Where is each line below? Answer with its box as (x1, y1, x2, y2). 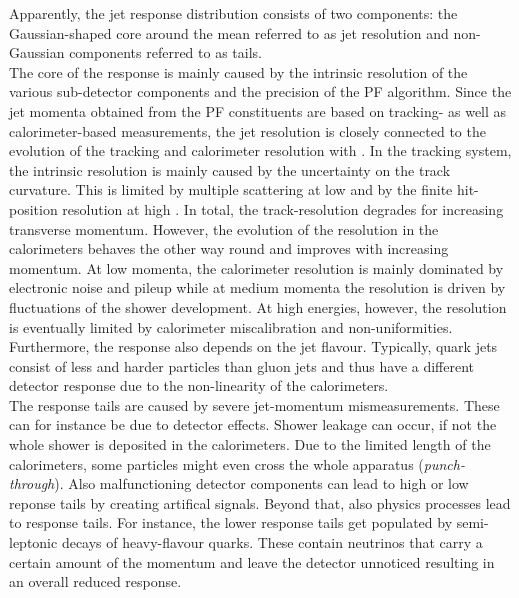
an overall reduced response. (9, 571, 182, 592)
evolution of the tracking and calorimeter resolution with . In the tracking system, (9, 140, 512, 161)
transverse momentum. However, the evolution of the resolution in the (9, 218, 439, 239)
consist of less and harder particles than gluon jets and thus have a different (9, 355, 475, 376)
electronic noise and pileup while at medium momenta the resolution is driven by (9, 277, 506, 298)
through (9, 473, 55, 494)
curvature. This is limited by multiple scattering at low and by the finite (9, 179, 453, 200)
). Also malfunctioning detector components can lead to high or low (54, 473, 469, 494)
